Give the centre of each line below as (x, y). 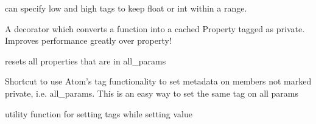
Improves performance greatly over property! (88, 40)
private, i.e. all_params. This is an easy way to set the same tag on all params (152, 93)
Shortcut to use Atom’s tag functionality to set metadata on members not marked (158, 81)
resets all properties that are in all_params (86, 60)
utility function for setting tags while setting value (99, 113)
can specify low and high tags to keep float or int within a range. (126, 8)
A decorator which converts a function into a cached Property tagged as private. (155, 28)
